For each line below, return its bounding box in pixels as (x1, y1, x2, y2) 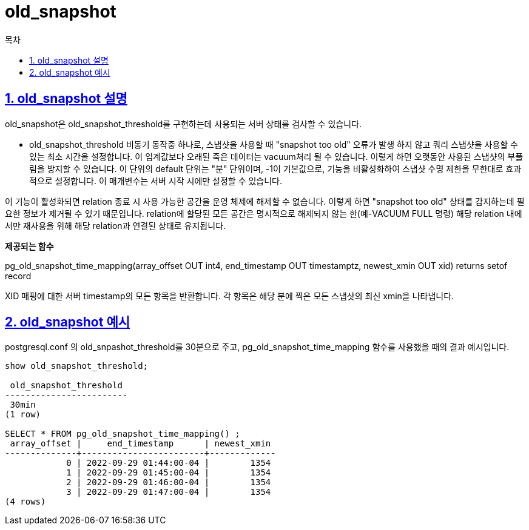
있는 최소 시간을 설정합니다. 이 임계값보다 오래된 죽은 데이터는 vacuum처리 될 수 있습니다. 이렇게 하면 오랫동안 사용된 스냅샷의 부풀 (29, 151, 524, 162)
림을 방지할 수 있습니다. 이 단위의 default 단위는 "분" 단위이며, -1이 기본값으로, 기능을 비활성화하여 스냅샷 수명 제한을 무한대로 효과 (29, 163, 522, 174)
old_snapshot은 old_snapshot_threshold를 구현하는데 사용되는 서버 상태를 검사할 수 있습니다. (5, 118, 362, 129)
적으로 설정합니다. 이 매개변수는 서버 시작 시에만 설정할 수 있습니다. (29, 175, 283, 186)
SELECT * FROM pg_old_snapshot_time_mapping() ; (5, 429, 240, 439)
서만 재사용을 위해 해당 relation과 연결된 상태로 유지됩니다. (5, 220, 226, 231)
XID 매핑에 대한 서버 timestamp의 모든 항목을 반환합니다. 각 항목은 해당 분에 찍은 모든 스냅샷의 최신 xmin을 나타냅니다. (5, 290, 454, 301)
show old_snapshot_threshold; (5, 361, 149, 371)
